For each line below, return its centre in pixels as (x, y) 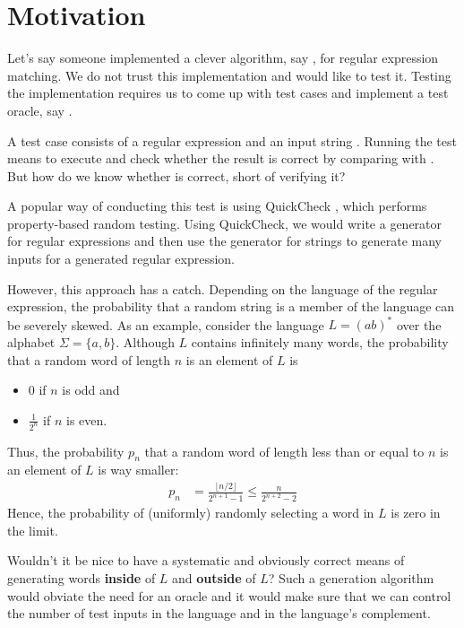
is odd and (91, 390)
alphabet (31, 341)
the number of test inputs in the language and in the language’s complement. (219, 613)
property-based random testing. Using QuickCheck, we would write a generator (225, 223)
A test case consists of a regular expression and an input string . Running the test (232, 140)
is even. (87, 419)
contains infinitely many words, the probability (320, 341)
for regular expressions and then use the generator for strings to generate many (224, 241)
